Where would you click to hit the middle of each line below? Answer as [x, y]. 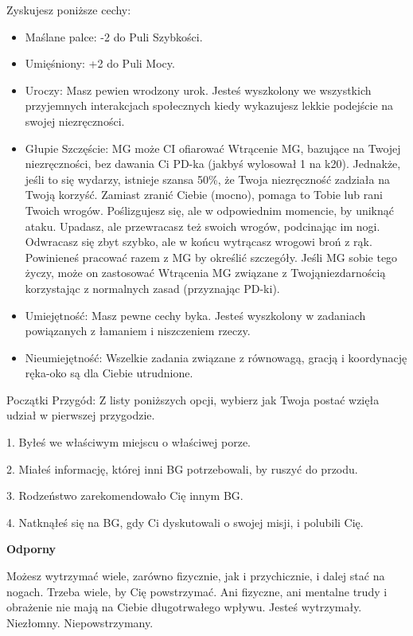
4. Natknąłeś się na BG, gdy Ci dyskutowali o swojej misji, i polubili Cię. [185, 522]
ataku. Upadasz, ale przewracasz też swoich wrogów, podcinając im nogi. [203, 226]
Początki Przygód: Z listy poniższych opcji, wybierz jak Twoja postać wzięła [193, 399]
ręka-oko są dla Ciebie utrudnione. [109, 373]
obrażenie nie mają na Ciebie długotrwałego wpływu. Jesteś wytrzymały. [184, 607]
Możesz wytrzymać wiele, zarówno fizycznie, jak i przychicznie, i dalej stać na [196, 576]
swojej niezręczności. [75, 121]
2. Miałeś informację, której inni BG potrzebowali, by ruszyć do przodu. [182, 468]
